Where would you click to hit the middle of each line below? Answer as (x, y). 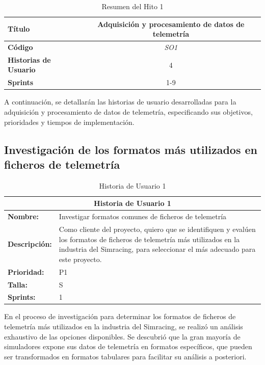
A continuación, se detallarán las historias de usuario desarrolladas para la (120, 102)
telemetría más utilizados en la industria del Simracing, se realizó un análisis (124, 327)
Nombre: (23, 216)
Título (19, 29)
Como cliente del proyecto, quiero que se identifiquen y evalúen (157, 229)
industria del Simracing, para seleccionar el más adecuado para (157, 249)
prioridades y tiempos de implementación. (69, 122)
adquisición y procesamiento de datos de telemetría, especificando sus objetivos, (128, 112)
